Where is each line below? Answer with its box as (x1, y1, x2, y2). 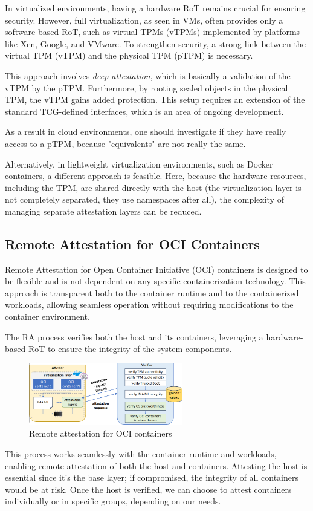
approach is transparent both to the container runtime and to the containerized (5, 286, 299, 299)
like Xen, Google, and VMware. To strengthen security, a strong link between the (5, 37, 306, 50)
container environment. (5, 310, 90, 323)
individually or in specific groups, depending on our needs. (5, 495, 221, 507)
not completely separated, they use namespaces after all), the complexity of (5, 193, 284, 206)
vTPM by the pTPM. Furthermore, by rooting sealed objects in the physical (5, 81, 288, 94)
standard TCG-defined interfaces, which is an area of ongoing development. (5, 105, 284, 117)
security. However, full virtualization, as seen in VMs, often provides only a (5, 13, 283, 26)
